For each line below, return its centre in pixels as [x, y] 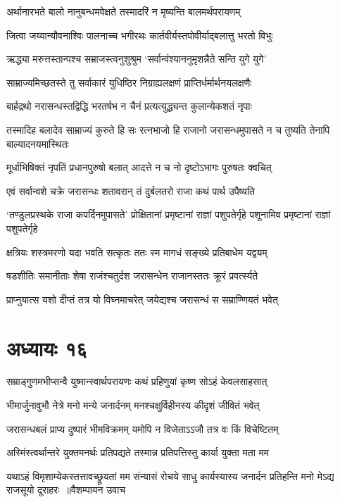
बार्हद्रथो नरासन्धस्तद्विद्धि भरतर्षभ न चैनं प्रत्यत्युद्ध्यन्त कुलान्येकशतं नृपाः [129, 106]
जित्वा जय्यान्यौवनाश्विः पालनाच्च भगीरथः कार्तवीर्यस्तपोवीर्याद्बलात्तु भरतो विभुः [140, 35]
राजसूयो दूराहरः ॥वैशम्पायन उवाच [66, 490]
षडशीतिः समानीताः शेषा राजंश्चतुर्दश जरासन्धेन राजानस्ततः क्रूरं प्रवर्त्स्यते [132, 276]
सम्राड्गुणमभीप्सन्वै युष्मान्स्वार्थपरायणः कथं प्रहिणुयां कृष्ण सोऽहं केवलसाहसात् [137, 381]
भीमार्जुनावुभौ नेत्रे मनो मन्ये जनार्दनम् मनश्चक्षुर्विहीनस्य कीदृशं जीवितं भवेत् [133, 405]
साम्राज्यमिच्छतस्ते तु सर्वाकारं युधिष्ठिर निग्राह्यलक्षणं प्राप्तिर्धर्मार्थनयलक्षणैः [129, 82]
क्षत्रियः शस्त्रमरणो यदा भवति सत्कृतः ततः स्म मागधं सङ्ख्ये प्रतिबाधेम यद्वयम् [137, 252]
